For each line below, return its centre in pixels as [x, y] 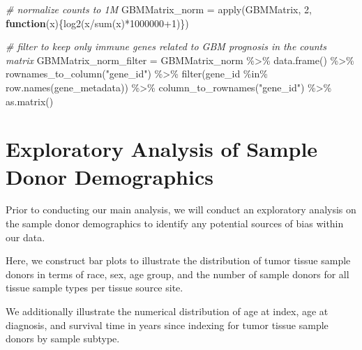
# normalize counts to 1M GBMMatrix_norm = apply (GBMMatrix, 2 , [159, 9]
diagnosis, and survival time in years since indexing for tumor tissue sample [167, 325]
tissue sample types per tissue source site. [95, 288]
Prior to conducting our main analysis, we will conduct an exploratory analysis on [181, 210]
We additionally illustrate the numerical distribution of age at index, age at [167, 311]
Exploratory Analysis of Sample [162, 149]
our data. [25, 237]
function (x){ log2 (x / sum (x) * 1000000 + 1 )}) [97, 23]
